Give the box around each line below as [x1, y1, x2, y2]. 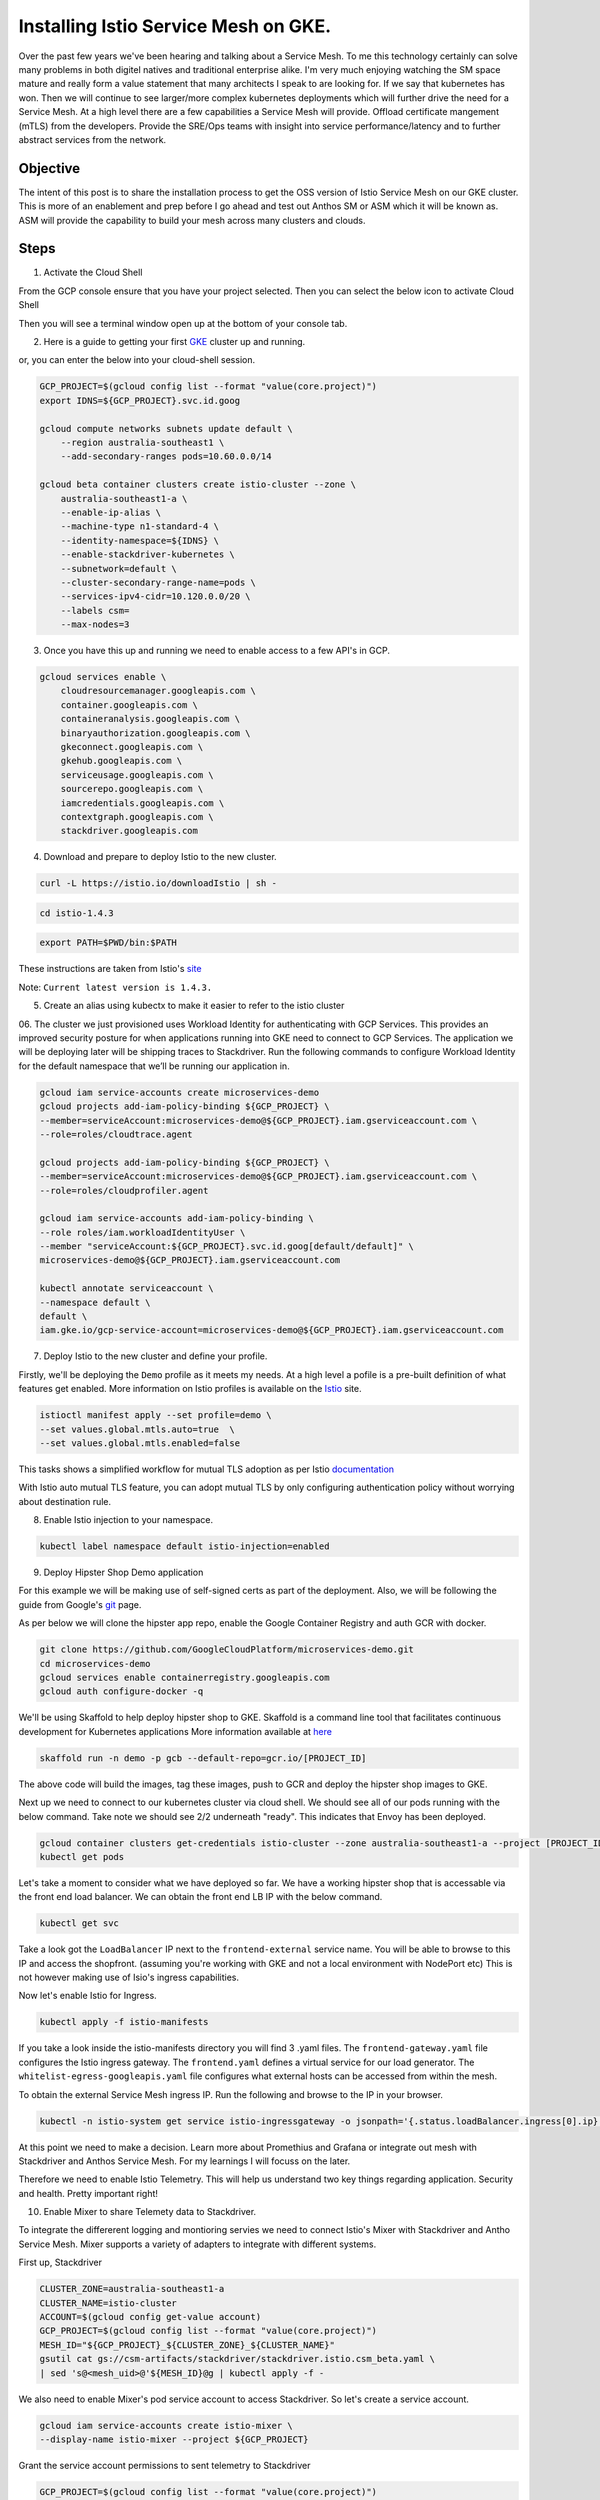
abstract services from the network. [18, 133, 167, 145]
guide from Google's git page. [18, 1598, 142, 1610]
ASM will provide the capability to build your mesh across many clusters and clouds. [18, 214, 366, 226]
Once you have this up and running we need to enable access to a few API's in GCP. [43, 645, 390, 657]
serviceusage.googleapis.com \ [60, 769, 214, 780]
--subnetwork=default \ [60, 563, 177, 574]
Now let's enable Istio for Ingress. [18, 1990, 157, 2002]
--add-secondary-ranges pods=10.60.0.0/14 [60, 451, 272, 462]
